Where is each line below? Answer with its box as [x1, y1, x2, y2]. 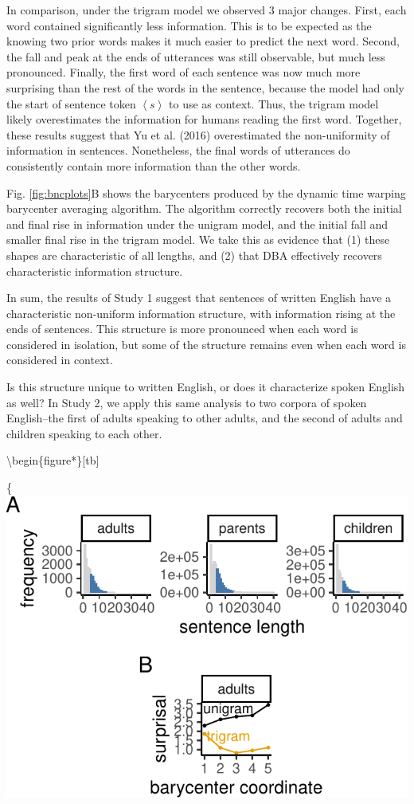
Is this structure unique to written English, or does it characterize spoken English [6, 378, 405, 395]
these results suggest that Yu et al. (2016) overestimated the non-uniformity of [6, 126, 390, 143]
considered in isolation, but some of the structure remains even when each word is [6, 335, 406, 352]
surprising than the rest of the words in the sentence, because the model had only [6, 79, 404, 96]
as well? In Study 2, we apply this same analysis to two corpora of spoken [6, 394, 367, 410]
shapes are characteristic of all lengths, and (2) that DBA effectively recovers [6, 246, 382, 263]
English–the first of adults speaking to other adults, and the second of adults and [6, 410, 403, 426]
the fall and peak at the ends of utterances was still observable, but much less [6, 48, 385, 65]
